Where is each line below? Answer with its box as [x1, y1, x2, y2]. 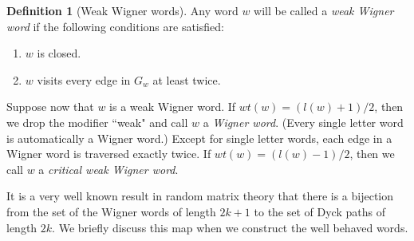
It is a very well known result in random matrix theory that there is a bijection [6, 188, 394, 204]
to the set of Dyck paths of [254, 203, 385, 219]
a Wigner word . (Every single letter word [203, 113, 404, 130]
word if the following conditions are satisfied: [6, 18, 224, 34]
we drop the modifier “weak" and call [6, 113, 188, 130]
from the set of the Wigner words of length [6, 203, 216, 219]
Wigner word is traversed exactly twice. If [6, 145, 211, 162]
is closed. [37, 45, 81, 61]
